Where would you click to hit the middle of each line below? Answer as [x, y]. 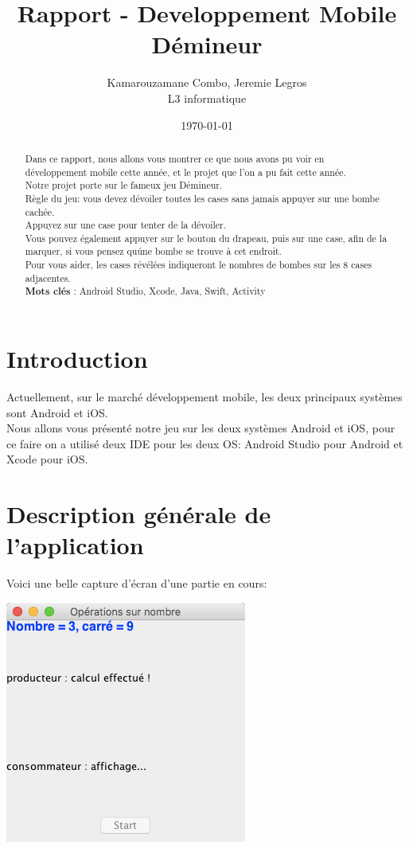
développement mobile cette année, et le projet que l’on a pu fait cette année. [185, 172]
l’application [75, 545]
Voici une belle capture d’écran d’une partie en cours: [137, 583]
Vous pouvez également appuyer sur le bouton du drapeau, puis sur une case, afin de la [206, 238]
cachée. [40, 211]
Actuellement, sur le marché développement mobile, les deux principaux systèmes [204, 397]
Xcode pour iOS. [47, 459]
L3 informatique [207, 98]
